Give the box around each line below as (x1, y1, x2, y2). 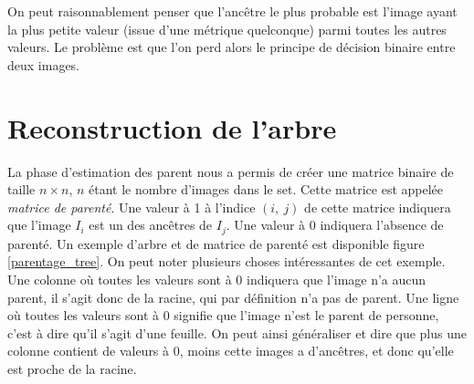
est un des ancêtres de (89, 215, 213, 234)
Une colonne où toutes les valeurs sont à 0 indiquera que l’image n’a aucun (7, 269, 427, 288)
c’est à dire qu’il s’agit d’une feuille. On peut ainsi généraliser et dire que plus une (7, 323, 468, 342)
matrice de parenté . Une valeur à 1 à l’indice (7, 197, 256, 216)
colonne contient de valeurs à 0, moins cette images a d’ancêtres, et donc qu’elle (7, 341, 454, 360)
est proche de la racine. (7, 358, 137, 378)
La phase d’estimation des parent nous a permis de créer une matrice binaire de (7, 161, 454, 181)
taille (7, 180, 36, 199)
